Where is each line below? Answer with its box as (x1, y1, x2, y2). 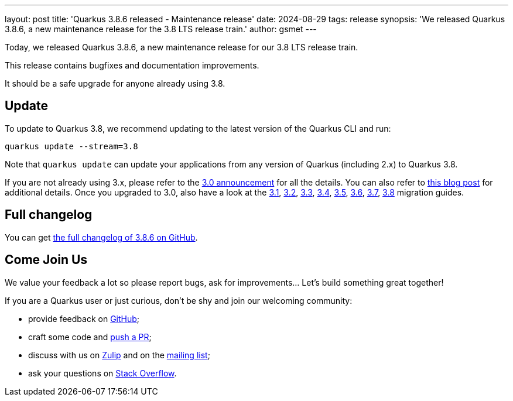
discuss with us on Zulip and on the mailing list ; (28, 349, 210, 360)
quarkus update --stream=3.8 (5, 141, 138, 151)
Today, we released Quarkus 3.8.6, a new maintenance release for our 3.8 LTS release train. (5, 42, 358, 52)
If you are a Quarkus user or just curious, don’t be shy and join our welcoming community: (5, 295, 353, 306)
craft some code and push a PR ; (28, 331, 152, 342)
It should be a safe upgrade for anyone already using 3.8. (5, 78, 225, 88)
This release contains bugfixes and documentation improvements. (5, 60, 259, 70)
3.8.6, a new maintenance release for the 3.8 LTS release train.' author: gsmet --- (5, 24, 317, 34)
